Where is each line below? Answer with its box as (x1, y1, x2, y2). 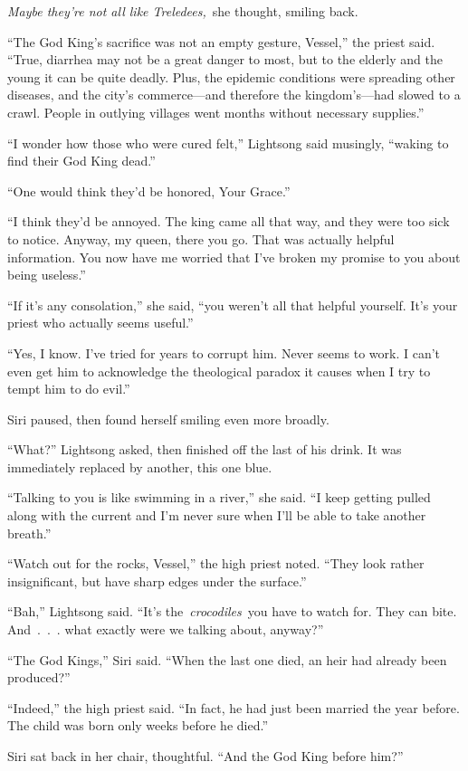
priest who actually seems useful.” (7, 313, 194, 332)
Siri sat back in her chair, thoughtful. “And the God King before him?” (7, 747, 404, 765)
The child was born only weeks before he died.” (7, 716, 268, 735)
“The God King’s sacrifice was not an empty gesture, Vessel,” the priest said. (7, 32, 435, 51)
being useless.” (7, 265, 86, 284)
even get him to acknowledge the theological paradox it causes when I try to (7, 361, 431, 380)
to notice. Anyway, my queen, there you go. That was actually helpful (7, 229, 395, 248)
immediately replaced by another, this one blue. (7, 457, 272, 476)
